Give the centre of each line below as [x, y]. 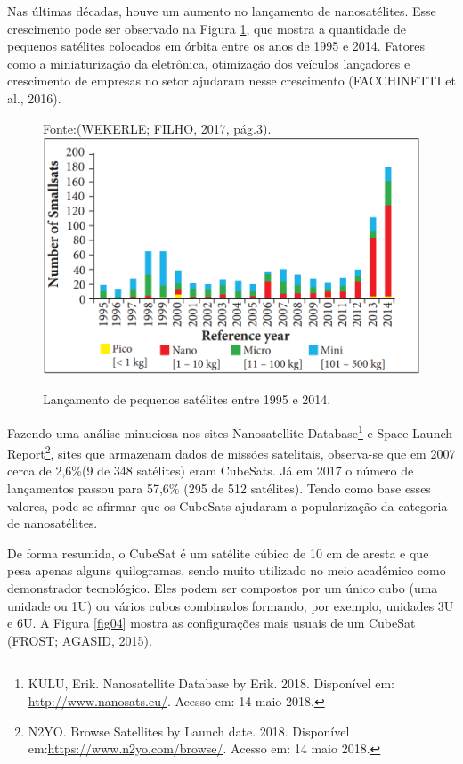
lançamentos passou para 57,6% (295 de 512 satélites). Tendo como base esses [219, 488]
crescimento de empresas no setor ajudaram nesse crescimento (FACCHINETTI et [231, 81]
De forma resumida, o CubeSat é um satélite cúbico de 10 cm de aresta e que [218, 553]
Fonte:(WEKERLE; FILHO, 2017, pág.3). [157, 128]
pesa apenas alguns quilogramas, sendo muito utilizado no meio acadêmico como [227, 570]
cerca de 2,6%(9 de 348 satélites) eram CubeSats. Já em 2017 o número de [211, 471]
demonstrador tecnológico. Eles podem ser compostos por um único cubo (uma [223, 587]
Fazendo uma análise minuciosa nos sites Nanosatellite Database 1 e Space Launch [230, 431]
